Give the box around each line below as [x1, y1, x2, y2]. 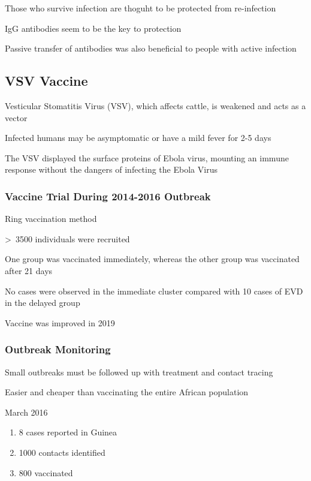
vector [5, 111, 28, 124]
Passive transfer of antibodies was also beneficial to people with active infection [5, 42, 297, 55]
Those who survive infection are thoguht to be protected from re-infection [5, 2, 276, 14]
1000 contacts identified [19, 446, 105, 458]
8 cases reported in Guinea [19, 426, 117, 438]
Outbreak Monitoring [5, 342, 111, 357]
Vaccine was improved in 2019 [5, 316, 115, 329]
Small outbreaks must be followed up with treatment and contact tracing [5, 365, 273, 378]
